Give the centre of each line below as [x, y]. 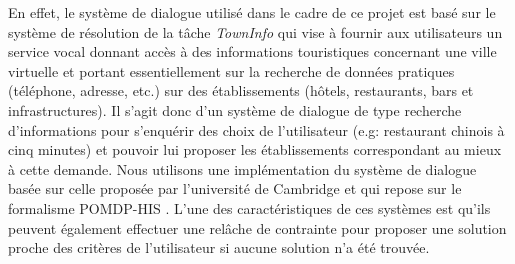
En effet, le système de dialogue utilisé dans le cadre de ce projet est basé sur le [252, 12]
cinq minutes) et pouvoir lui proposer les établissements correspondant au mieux [255, 149]
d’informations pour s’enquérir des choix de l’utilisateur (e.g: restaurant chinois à [256, 129]
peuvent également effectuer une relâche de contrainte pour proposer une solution [257, 227]
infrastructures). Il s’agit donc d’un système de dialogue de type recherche [235, 109]
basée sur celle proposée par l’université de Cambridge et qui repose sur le [235, 188]
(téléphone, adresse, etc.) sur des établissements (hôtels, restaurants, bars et [241, 90]
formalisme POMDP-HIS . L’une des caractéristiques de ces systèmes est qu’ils [249, 207]
